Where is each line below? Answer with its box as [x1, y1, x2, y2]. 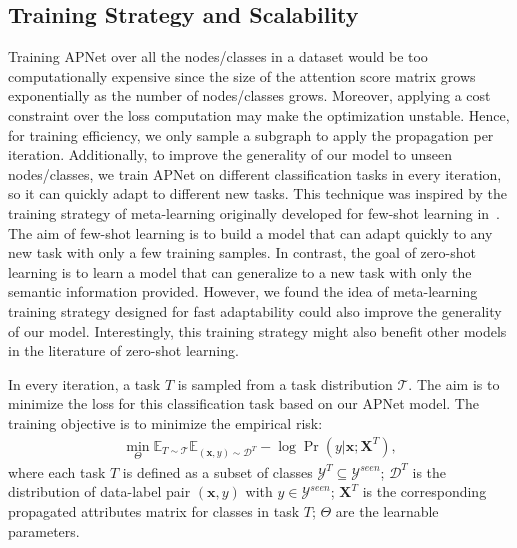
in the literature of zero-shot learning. [8, 340, 239, 361]
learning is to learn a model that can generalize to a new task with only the [8, 261, 472, 282]
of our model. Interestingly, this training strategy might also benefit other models [8, 320, 507, 341]
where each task [8, 461, 106, 482]
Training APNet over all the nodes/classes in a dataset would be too [8, 46, 428, 67]
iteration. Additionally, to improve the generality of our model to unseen [8, 144, 452, 165]
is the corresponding [362, 481, 487, 502]
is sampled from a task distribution [177, 373, 393, 394]
